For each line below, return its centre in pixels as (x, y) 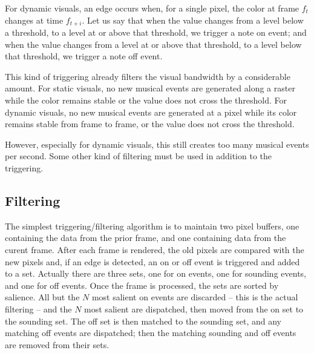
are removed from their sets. (57, 344)
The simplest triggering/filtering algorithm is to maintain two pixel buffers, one (152, 226)
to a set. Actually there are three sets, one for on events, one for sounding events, (155, 273)
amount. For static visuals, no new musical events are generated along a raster (150, 88)
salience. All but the (42, 297)
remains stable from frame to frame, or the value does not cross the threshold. (150, 124)
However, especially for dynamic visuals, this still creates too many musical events (157, 144)
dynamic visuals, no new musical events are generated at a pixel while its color (151, 112)
